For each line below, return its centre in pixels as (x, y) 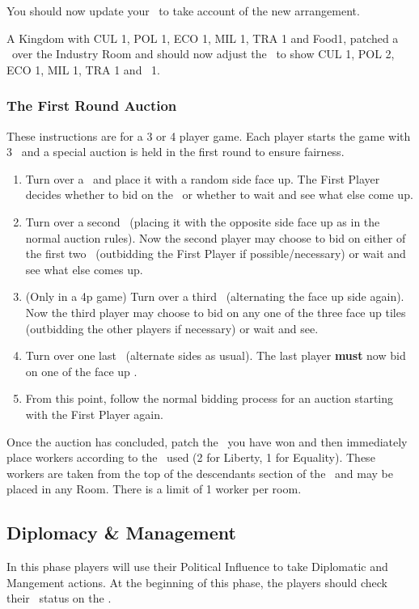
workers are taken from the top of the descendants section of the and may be (200, 473)
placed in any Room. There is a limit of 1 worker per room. (154, 489)
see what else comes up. (84, 269)
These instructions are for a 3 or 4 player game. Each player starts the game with (209, 135)
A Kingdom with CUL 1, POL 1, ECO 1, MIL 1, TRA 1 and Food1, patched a (203, 38)
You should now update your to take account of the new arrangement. (183, 11)
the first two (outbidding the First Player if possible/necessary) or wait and (216, 254)
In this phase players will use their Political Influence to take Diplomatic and (197, 567)
